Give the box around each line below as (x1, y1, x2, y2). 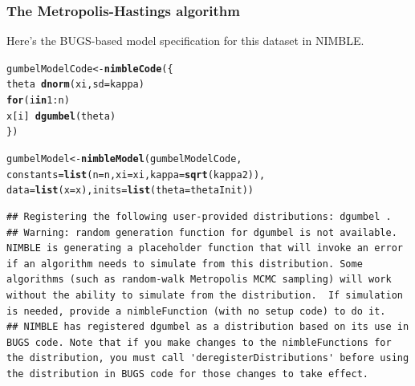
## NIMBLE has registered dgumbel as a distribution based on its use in (6, 321, 409, 333)
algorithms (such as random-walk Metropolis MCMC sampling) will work (6, 274, 392, 286)
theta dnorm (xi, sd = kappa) (6, 79, 144, 91)
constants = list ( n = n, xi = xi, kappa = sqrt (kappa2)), (6, 169, 266, 181)
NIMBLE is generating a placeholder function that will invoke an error (6, 242, 403, 254)
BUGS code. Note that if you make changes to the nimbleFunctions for (6, 336, 392, 348)
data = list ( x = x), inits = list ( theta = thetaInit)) (6, 185, 254, 197)
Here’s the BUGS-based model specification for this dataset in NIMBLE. (6, 32, 364, 49)
